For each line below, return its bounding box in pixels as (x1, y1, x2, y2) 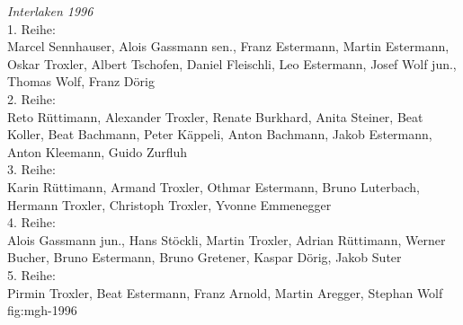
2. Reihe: (7, 89, 56, 108)
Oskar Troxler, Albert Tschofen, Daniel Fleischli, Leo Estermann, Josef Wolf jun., (7, 54, 457, 73)
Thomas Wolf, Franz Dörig (7, 72, 155, 91)
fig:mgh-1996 (7, 301, 77, 320)
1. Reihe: (7, 19, 56, 38)
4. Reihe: (7, 213, 56, 232)
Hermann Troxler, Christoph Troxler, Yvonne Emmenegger (7, 195, 332, 214)
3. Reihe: (7, 160, 56, 179)
